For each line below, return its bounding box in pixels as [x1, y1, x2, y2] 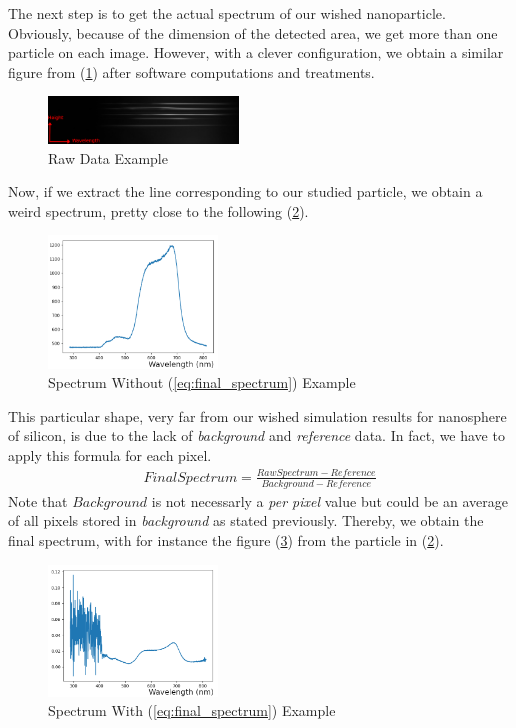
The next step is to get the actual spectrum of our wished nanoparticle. [8, 3, 446, 23]
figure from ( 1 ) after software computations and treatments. [8, 61, 375, 82]
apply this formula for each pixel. [8, 445, 212, 466]
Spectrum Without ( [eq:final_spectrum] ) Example [48, 372, 356, 393]
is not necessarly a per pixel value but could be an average [151, 490, 508, 511]
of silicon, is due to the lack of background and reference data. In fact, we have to [8, 425, 505, 446]
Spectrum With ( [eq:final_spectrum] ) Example [48, 700, 336, 721]
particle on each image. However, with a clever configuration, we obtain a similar [8, 42, 504, 63]
